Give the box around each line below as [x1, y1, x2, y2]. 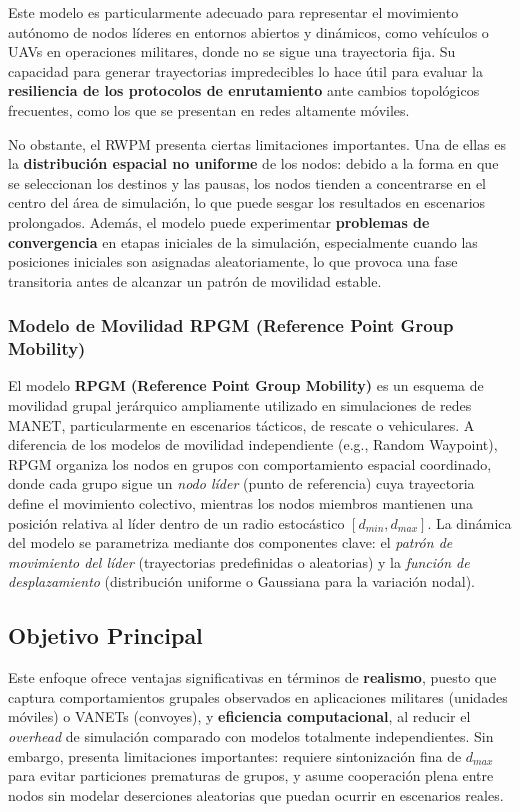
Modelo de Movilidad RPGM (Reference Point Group [8, 313, 454, 338]
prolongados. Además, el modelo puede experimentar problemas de [8, 211, 430, 232]
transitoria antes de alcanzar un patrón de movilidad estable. [8, 270, 382, 291]
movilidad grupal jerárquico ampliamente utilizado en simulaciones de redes [8, 395, 472, 416]
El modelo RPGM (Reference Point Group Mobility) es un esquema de [8, 375, 484, 396]
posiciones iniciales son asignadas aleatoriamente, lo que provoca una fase [8, 251, 458, 272]
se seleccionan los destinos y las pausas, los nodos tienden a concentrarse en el [8, 172, 487, 193]
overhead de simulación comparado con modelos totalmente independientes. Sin [8, 725, 494, 746]
